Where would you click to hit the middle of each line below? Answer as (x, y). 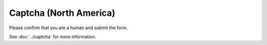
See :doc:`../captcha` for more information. (53, 37)
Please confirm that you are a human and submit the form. (68, 28)
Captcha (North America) (62, 13)
